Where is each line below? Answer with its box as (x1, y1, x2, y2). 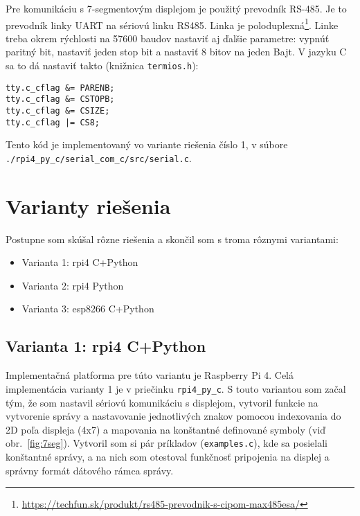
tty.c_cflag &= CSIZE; (6, 106, 110, 116)
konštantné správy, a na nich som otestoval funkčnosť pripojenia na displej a (6, 449, 330, 463)
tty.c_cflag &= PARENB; (6, 82, 115, 93)
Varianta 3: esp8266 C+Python (21, 301, 154, 316)
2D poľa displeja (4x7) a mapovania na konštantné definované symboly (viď (6, 422, 326, 436)
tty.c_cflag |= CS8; (6, 117, 100, 127)
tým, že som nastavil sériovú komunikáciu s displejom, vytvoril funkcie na (6, 395, 318, 409)
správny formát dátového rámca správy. (6, 463, 174, 477)
